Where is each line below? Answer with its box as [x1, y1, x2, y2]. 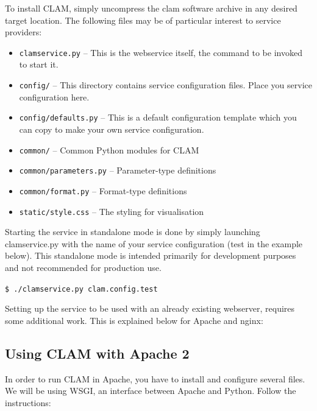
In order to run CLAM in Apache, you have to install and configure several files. [5, 372, 305, 385]
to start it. [19, 58, 59, 71]
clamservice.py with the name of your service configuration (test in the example [5, 237, 303, 250]
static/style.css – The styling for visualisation [19, 205, 204, 217]
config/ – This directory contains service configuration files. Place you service [19, 79, 313, 91]
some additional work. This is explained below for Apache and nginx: [5, 314, 263, 326]
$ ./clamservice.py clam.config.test [5, 284, 158, 293]
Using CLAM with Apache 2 [5, 343, 190, 362]
